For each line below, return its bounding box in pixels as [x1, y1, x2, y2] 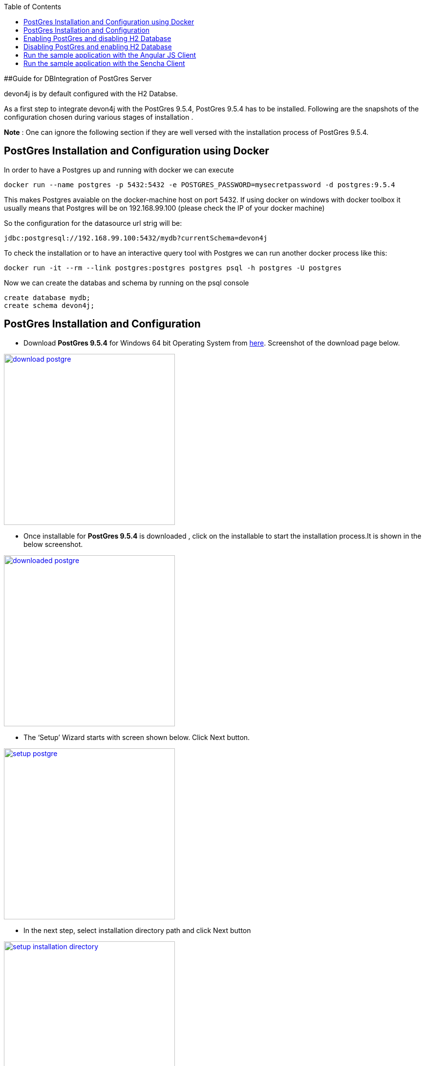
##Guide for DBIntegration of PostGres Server [4, 74, 152, 83]
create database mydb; [4, 293, 91, 302]
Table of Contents [4, 2, 62, 11]
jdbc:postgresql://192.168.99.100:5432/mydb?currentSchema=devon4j [4, 234, 268, 242]
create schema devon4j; [4, 301, 95, 309]
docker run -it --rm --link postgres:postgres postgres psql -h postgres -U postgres [4, 263, 342, 272]
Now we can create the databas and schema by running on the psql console [4, 278, 249, 287]
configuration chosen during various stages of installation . [4, 113, 193, 121]
